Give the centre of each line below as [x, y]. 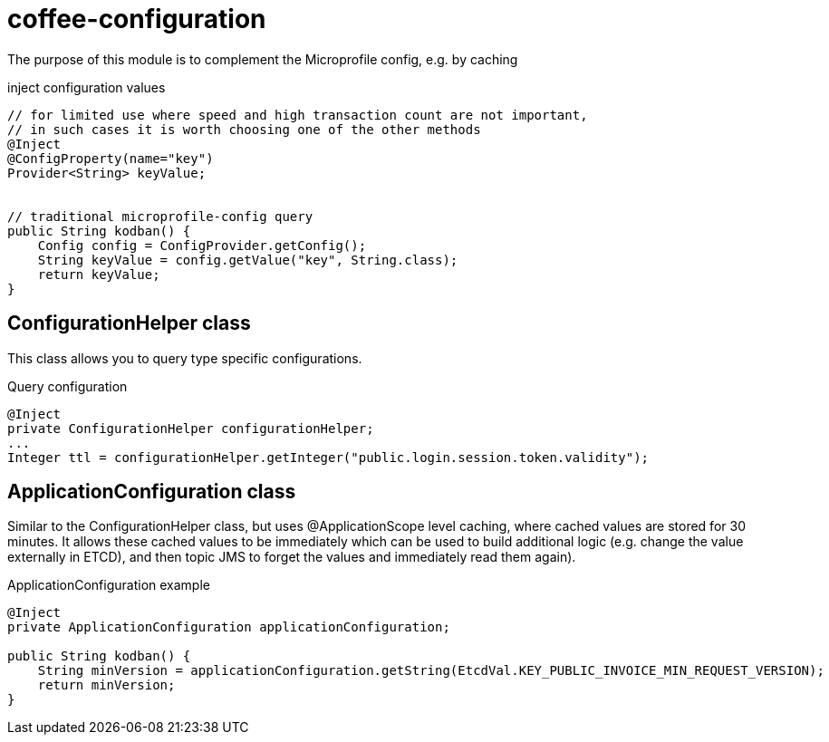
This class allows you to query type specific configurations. [185, 358]
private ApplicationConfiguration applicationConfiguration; [229, 627]
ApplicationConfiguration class [152, 492]
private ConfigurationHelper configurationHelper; [191, 428]
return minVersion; [106, 685]
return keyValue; [99, 274]
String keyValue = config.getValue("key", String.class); [248, 260]
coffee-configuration [137, 19]
